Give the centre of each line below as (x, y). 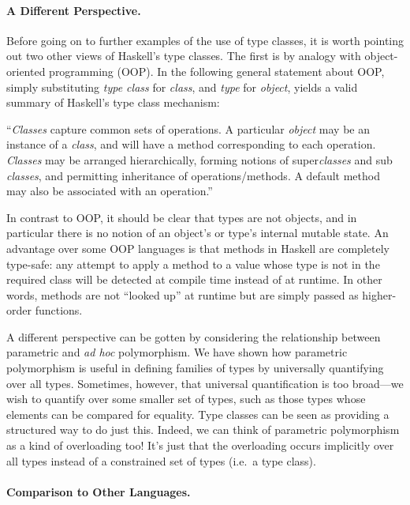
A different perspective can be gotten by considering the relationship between (194, 336)
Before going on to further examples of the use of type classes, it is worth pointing (205, 40)
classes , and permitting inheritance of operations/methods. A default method (193, 175)
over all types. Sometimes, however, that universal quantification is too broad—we (205, 383)
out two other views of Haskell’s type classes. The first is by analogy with (184, 56)
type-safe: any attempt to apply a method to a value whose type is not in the (193, 264)
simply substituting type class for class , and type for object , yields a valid (182, 87)
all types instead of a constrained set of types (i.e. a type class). (161, 460)
